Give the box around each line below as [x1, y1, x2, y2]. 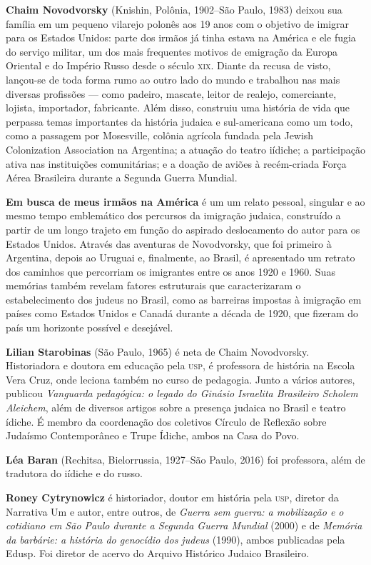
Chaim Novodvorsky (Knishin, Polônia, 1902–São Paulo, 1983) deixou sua [6, 2, 342, 16]
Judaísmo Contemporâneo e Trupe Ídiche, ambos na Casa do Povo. [6, 428, 300, 443]
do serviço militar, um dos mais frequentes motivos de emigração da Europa [6, 44, 338, 59]
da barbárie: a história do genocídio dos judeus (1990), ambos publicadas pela [6, 531, 345, 546]
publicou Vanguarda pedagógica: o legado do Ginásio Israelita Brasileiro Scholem [6, 386, 358, 401]
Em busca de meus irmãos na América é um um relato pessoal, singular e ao [6, 194, 365, 209]
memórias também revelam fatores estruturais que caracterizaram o [6, 278, 301, 293]
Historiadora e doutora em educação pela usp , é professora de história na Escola [6, 358, 355, 373]
